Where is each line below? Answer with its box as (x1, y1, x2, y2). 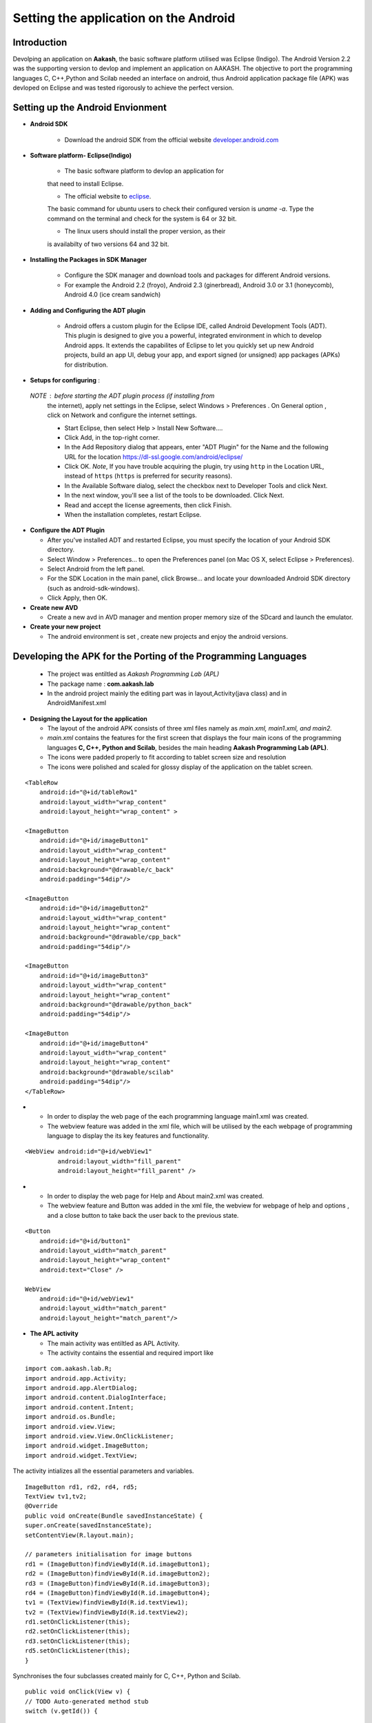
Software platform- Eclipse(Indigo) (30, 151, 132, 159)
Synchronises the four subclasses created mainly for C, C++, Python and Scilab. (12, 1672, 241, 1680)
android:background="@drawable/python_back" (39, 1001, 192, 1009)
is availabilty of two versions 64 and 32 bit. (47, 240, 169, 248)
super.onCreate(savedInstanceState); (25, 1522, 153, 1529)
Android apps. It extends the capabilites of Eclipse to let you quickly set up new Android (64, 341, 314, 349)
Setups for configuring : (30, 376, 100, 384)
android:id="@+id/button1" (39, 1237, 131, 1245)
